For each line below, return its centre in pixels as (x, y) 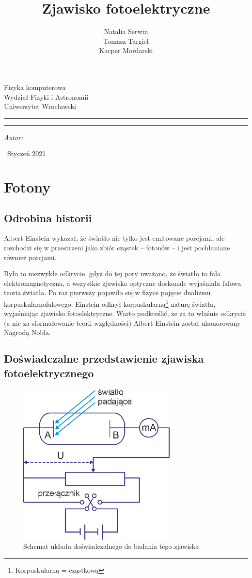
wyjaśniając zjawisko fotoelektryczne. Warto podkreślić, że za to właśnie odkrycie (125, 313)
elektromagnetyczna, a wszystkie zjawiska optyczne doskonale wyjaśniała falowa (123, 283)
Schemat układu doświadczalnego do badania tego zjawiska (111, 546)
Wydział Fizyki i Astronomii (46, 96)
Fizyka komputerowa (35, 87)
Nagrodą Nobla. (27, 332)
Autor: (14, 137)
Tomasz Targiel (126, 41)
